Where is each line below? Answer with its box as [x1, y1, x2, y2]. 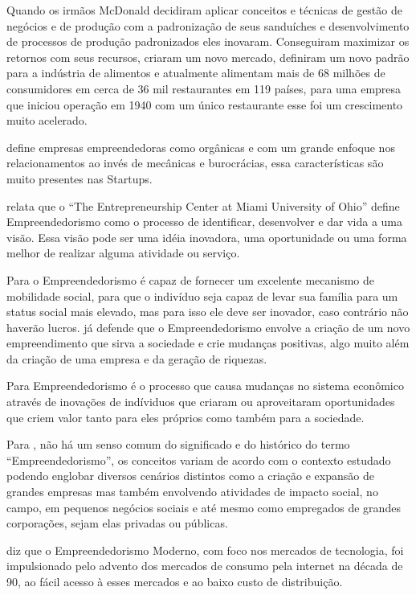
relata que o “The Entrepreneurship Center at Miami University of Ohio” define [6, 197, 400, 214]
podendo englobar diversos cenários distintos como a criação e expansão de [6, 467, 374, 484]
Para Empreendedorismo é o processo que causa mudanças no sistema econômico [6, 377, 404, 394]
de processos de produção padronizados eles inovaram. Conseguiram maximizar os [6, 33, 410, 50]
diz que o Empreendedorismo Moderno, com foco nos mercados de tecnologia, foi [6, 541, 404, 558]
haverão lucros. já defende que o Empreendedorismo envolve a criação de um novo [6, 318, 410, 335]
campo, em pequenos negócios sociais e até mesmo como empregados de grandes [6, 499, 401, 515]
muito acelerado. [6, 112, 88, 129]
